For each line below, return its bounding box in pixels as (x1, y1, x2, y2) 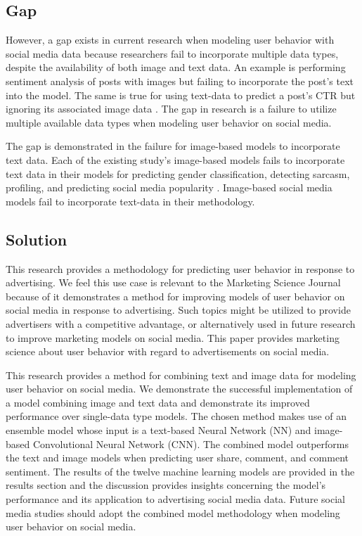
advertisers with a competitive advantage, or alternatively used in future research (6, 316, 356, 331)
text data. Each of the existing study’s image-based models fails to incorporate (6, 152, 345, 167)
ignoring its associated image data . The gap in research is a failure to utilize (6, 101, 337, 116)
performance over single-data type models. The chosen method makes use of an (6, 409, 347, 423)
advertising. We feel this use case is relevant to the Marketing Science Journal (6, 275, 341, 290)
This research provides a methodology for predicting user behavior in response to (6, 261, 355, 276)
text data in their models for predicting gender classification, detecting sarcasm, (6, 166, 350, 181)
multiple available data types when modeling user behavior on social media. (6, 115, 332, 129)
